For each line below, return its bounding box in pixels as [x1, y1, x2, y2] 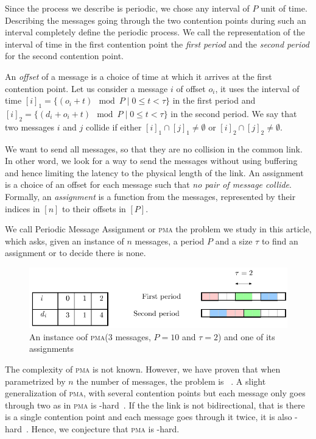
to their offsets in [62, 202, 126, 215]
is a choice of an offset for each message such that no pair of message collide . [5, 178, 292, 191]
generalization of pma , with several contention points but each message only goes [5, 387, 306, 399]
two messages [5, 120, 55, 133]
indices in [5, 202, 40, 215]
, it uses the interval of [215, 82, 300, 95]
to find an [261, 234, 298, 247]
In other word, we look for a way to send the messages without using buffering [5, 154, 298, 167]
